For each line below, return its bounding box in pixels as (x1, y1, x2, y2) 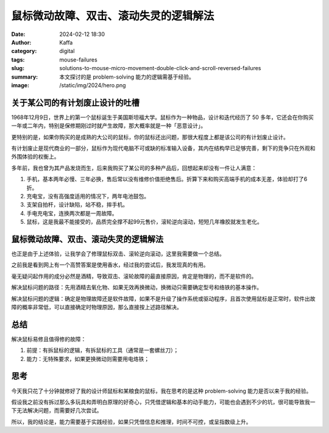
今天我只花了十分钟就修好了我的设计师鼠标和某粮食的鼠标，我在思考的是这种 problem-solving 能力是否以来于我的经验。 (11, 387, 312, 395)
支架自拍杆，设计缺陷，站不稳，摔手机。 (26, 201, 128, 209)
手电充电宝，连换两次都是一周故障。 (26, 209, 118, 216)
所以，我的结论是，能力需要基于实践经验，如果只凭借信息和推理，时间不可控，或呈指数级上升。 (11, 418, 252, 425)
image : (11, 81, 30, 88)
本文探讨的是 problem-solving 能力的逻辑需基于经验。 (59, 73, 195, 81)
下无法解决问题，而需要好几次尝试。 (11, 407, 102, 414)
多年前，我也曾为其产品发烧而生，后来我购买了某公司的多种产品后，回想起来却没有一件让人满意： (11, 164, 257, 171)
